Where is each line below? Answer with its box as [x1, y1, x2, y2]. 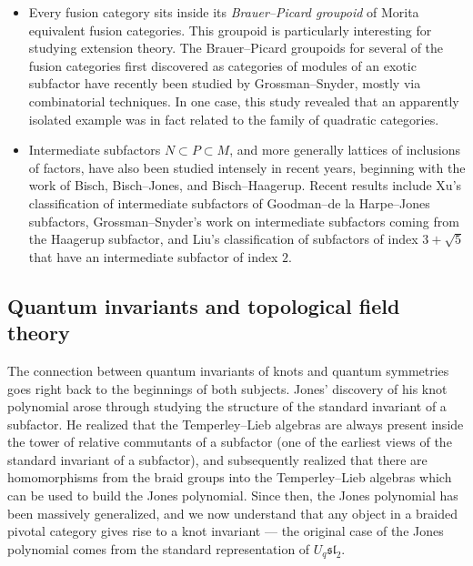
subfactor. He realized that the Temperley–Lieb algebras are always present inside [7, 414, 464, 433]
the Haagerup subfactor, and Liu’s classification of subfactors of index [28, 229, 418, 248]
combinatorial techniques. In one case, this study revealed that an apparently [28, 91, 459, 110]
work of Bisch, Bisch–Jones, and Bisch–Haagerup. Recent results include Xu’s [28, 176, 462, 195]
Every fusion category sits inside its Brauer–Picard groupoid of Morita [28, 3, 419, 21]
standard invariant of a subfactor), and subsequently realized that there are [7, 450, 428, 469]
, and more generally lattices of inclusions [229, 140, 460, 159]
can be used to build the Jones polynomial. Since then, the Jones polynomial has [7, 486, 458, 505]
